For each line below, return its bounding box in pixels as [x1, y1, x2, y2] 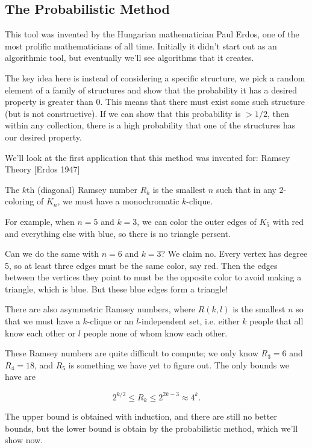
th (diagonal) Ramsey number [27, 183, 137, 195]
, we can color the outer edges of [137, 215, 257, 227]
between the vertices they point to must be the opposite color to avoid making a [5, 271, 302, 283]
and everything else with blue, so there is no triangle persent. [5, 227, 231, 239]
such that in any [216, 183, 276, 195]
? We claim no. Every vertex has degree [161, 247, 308, 260]
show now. [5, 434, 43, 446]
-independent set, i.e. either [139, 315, 240, 327]
